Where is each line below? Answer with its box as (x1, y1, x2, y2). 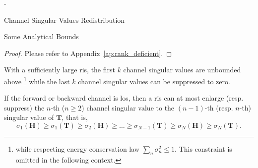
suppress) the (4, 102, 45, 112)
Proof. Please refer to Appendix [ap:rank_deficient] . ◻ (4, 48, 172, 58)
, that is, (62, 112, 88, 122)
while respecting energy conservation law (15, 144, 139, 154)
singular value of (4, 112, 54, 122)
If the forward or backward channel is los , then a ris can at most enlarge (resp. (4, 93, 244, 103)
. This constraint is (175, 144, 232, 154)
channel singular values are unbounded (123, 64, 241, 75)
